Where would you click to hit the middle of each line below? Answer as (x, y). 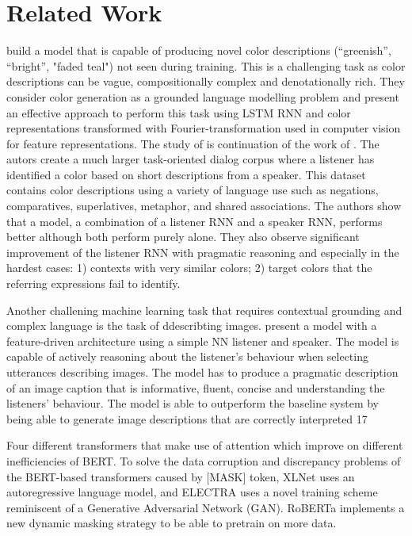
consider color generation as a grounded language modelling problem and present (203, 96)
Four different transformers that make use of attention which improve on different (205, 445)
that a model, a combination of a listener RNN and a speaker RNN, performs (195, 221)
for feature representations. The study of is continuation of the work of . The (193, 143)
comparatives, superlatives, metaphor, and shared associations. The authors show (204, 206)
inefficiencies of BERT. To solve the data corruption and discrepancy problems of (204, 460)
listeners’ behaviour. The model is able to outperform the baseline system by (193, 403)
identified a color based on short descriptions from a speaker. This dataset (186, 174)
